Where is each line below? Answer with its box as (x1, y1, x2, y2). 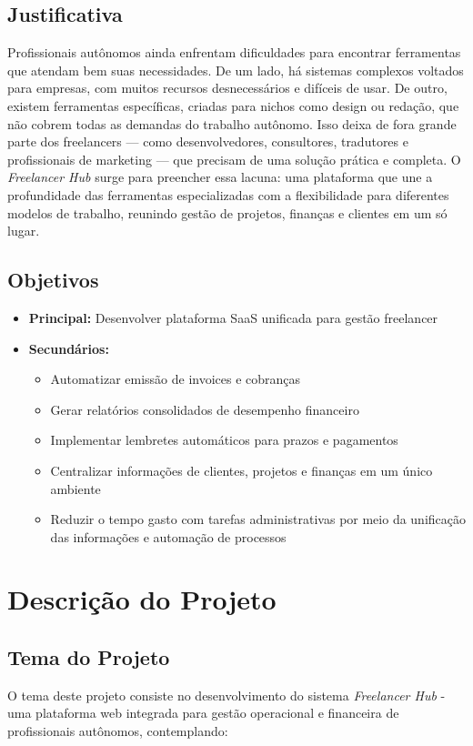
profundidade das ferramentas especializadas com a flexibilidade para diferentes (7, 185, 449, 204)
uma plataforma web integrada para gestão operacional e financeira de (7, 703, 399, 722)
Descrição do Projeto (7, 580, 277, 618)
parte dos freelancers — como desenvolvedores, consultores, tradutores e (7, 132, 408, 151)
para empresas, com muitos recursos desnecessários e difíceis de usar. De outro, (7, 78, 448, 97)
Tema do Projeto (7, 643, 170, 671)
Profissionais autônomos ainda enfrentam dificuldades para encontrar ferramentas (7, 43, 461, 62)
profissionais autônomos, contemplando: (7, 721, 228, 741)
